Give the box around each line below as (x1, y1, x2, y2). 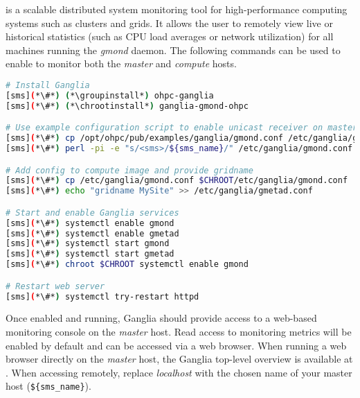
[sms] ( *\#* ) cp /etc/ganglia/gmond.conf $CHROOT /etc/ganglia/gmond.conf (6, 175, 348, 186)
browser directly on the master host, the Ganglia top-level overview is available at (6, 352, 353, 366)
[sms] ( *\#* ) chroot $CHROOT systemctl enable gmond (6, 259, 249, 270)
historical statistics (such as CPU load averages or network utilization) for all (6, 29, 334, 44)
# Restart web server (6, 281, 105, 291)
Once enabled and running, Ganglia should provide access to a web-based (6, 311, 317, 325)
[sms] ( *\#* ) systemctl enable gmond (6, 218, 174, 228)
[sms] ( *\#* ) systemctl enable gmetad (6, 228, 179, 239)
